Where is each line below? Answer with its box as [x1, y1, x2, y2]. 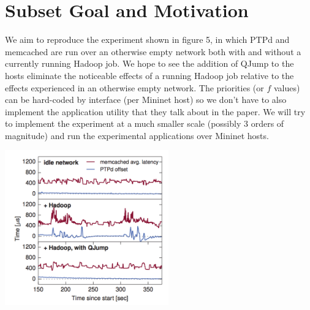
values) [273, 81, 300, 94]
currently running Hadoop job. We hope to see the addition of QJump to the [5, 57, 294, 70]
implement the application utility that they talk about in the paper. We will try [5, 105, 306, 118]
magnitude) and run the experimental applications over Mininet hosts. [5, 129, 269, 142]
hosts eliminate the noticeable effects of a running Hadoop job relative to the [5, 69, 294, 81]
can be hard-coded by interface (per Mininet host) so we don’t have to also [5, 93, 287, 106]
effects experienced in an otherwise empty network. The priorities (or [5, 81, 264, 94]
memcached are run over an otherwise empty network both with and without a [5, 45, 301, 58]
